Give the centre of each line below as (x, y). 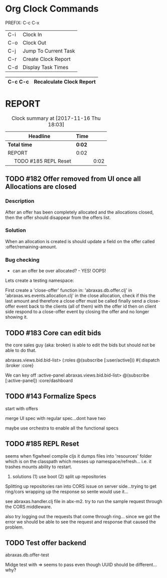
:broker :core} (20, 365)
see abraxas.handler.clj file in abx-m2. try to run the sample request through (84, 501)
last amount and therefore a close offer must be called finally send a (76, 301)
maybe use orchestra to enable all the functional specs (62, 428)
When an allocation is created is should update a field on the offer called (80, 241)
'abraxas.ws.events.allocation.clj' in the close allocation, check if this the (80, 296)
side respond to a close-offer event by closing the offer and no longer (77, 312)
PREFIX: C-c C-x (22, 23)
